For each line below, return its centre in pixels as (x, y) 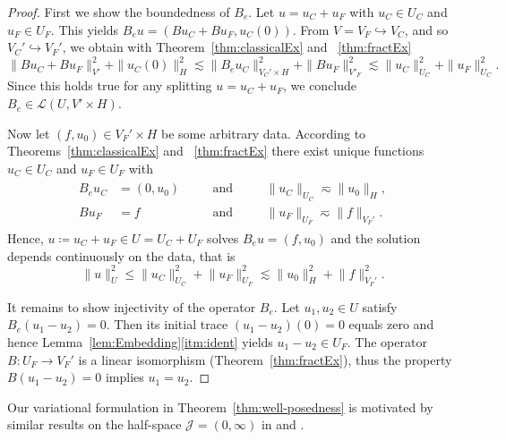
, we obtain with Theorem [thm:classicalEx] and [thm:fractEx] (237, 47)
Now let (29, 133)
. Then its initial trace (167, 324)
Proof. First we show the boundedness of (119, 12)
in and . (283, 424)
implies (124, 377)
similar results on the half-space (94, 424)
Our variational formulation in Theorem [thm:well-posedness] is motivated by (220, 406)
